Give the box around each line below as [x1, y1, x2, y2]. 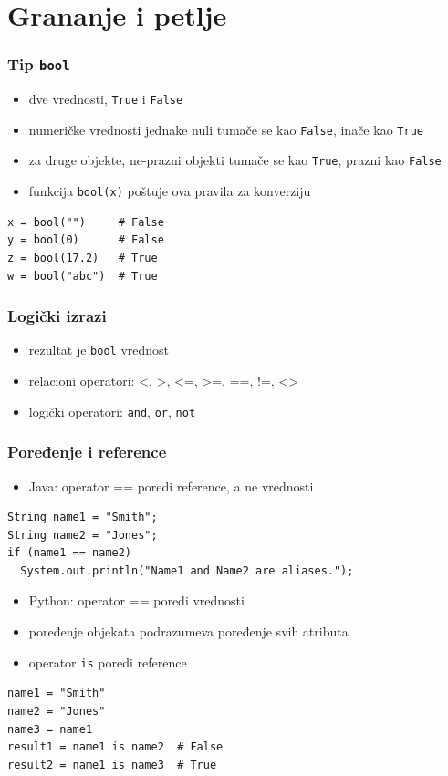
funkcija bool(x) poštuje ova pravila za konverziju [28, 181, 311, 201]
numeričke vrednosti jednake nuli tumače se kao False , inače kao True [28, 119, 423, 139]
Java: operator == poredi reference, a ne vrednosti [28, 476, 314, 495]
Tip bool [7, 53, 70, 76]
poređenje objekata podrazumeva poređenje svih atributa [28, 622, 349, 641]
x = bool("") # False [7, 215, 164, 229]
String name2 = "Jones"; [7, 528, 158, 542]
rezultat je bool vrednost [28, 340, 170, 359]
